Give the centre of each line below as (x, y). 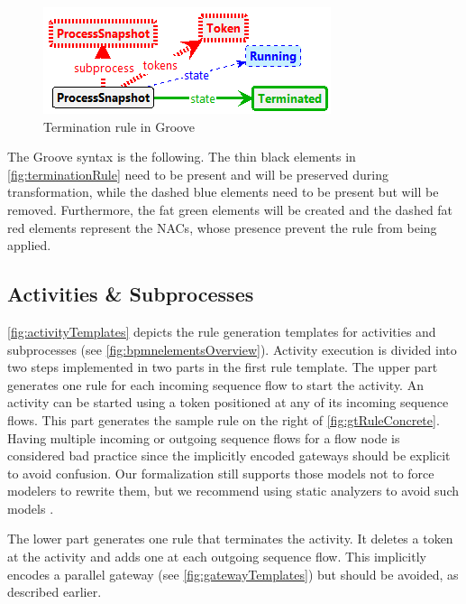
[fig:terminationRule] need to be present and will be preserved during (198, 174)
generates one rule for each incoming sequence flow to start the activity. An (215, 384)
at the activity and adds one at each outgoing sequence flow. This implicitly (217, 557)
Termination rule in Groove (119, 126)
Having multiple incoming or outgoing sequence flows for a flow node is (204, 437)
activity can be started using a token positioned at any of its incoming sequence (228, 402)
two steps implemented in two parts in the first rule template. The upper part (223, 367)
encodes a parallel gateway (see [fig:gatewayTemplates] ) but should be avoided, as (233, 574)
